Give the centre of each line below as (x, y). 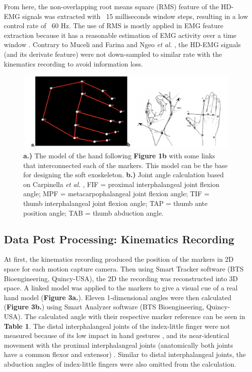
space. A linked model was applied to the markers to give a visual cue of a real (121, 288)
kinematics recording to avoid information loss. (73, 63)
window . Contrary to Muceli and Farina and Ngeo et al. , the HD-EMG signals (122, 44)
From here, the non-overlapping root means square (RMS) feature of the (111, 6)
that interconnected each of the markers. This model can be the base (126, 165)
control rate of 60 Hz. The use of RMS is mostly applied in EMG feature (114, 25)
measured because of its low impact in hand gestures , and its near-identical (117, 335)
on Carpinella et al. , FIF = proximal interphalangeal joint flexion (121, 184)
